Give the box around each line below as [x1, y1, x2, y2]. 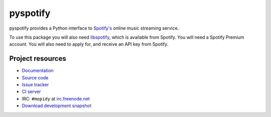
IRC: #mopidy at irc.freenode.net [22, 95, 90, 101]
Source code [22, 74, 49, 80]
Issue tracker [22, 82, 49, 88]
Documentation [22, 68, 54, 74]
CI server [22, 88, 41, 95]
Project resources [9, 54, 66, 63]
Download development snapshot [22, 103, 91, 109]
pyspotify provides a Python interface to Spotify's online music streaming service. [9, 25, 179, 31]
